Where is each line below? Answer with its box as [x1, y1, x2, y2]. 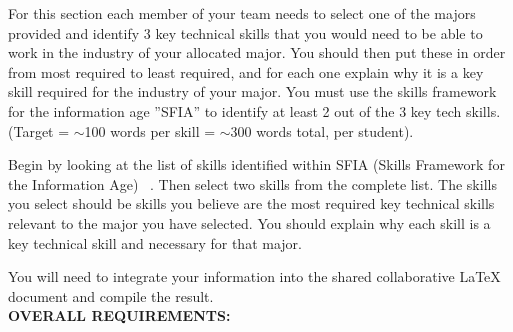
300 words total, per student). [230, 120, 414, 141]
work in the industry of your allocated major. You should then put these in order [8, 42, 506, 63]
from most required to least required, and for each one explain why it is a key [8, 61, 484, 82]
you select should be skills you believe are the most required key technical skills [8, 193, 495, 214]
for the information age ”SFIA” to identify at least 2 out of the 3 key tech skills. [8, 100, 501, 121]
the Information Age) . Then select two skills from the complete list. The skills [8, 173, 497, 194]
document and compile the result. [8, 285, 214, 306]
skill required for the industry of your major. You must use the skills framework [8, 81, 497, 102]
